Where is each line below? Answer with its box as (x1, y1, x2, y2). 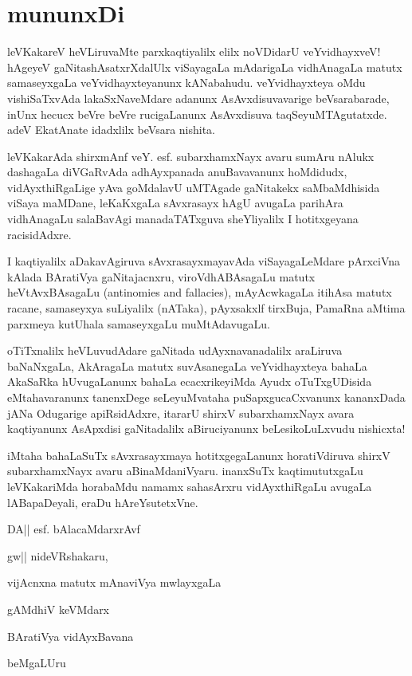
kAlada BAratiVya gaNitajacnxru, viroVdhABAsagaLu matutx (7, 268, 316, 285)
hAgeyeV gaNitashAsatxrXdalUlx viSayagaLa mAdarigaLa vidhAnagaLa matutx (7, 58, 402, 75)
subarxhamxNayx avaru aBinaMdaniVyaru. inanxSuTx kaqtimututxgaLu (7, 462, 363, 479)
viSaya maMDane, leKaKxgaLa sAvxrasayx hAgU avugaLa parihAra (7, 195, 343, 211)
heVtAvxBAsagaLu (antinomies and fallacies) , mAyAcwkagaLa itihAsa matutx (7, 284, 392, 301)
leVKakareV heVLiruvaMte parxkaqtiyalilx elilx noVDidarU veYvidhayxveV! (7, 43, 381, 60)
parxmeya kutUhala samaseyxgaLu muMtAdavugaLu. (7, 315, 270, 332)
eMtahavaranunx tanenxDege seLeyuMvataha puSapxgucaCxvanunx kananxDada (7, 389, 406, 405)
